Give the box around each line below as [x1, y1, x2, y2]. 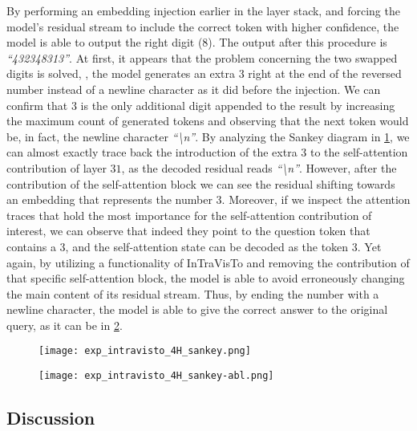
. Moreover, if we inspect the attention [221, 191, 411, 208]
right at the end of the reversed [248, 65, 402, 82]
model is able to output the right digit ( [6, 34, 203, 51]
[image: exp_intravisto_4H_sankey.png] [38, 345, 251, 357]
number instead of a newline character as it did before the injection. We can [6, 80, 381, 97]
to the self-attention [310, 144, 408, 161]
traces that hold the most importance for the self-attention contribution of [6, 206, 372, 223]
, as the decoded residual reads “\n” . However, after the [121, 159, 397, 176]
